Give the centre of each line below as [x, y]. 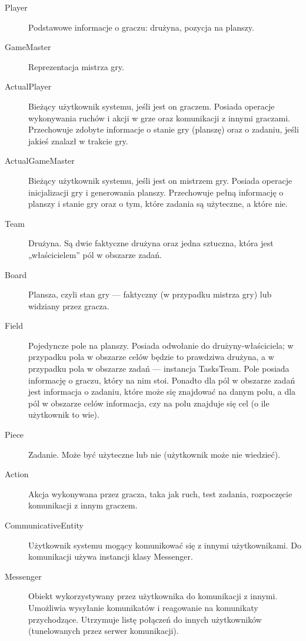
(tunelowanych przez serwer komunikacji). [104, 631]
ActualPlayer [28, 86]
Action [17, 474]
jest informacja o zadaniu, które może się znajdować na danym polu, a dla [162, 391]
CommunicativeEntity [44, 525]
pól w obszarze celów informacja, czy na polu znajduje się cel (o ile [149, 403]
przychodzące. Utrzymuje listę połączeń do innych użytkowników [145, 619]
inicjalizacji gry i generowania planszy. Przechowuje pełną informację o [156, 192]
